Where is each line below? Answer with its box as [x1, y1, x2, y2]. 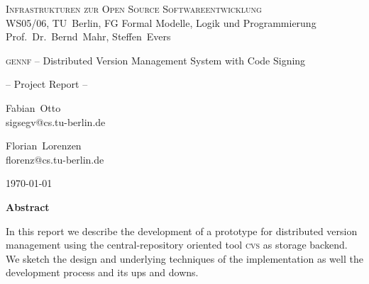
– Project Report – [6, 76, 88, 91]
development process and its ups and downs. [6, 265, 199, 280]
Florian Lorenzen [6, 138, 82, 153]
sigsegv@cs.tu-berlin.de [6, 114, 106, 129]
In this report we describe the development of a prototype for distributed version [6, 223, 358, 238]
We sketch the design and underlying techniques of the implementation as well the [6, 251, 363, 266]
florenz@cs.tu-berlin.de [6, 152, 104, 166]
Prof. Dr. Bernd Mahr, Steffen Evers [6, 29, 171, 44]
